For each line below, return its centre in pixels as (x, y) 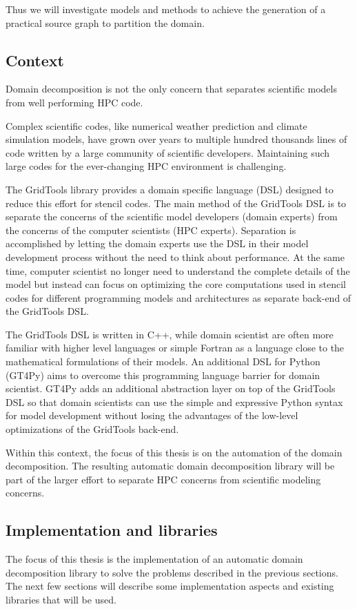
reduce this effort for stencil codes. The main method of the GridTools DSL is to (176, 203)
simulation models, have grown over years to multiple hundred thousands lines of (176, 139)
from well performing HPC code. (74, 102)
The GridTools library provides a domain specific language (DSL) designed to (170, 189)
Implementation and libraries (112, 530)
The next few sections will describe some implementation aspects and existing (170, 586)
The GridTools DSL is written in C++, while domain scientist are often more (170, 334)
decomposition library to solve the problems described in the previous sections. (172, 572)
